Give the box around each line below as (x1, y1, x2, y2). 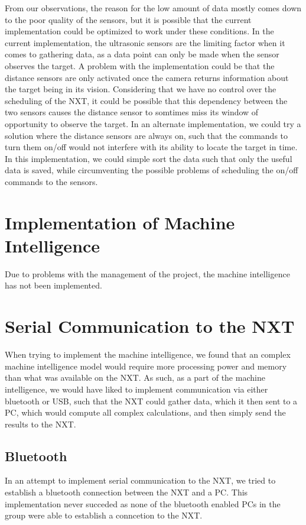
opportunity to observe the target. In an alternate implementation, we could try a (5, 117, 301, 129)
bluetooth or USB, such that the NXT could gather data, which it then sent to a (5, 394, 298, 407)
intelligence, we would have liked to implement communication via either (5, 383, 268, 395)
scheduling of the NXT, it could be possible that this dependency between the (5, 94, 288, 106)
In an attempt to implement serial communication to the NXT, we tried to (5, 474, 276, 487)
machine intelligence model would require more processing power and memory (5, 359, 287, 372)
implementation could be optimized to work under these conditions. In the (5, 25, 274, 37)
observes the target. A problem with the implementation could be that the (5, 59, 275, 72)
